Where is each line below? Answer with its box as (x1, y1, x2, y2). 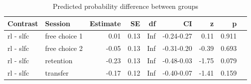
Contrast (7, 18, 38, 28)
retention (45, 55, 73, 66)
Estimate (90, 18, 121, 28)
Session (45, 18, 71, 28)
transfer (45, 67, 69, 78)
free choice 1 (45, 31, 83, 41)
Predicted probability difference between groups (53, 1, 199, 11)
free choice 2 (45, 43, 83, 53)
